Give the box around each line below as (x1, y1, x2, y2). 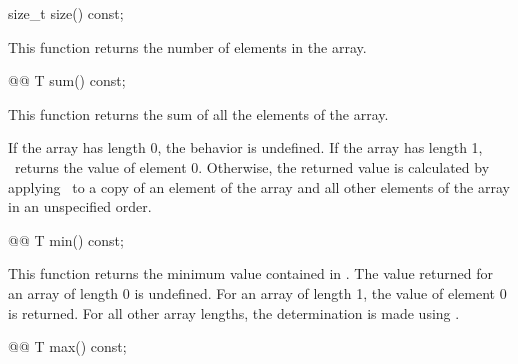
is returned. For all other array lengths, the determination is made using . (8, 302, 460, 323)
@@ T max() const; (8, 336, 127, 357)
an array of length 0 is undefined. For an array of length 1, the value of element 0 (8, 282, 507, 303)
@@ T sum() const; (8, 70, 126, 91)
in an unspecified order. (8, 196, 152, 217)
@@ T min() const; (8, 229, 124, 250)
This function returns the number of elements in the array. (8, 36, 367, 57)
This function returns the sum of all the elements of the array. (8, 103, 389, 124)
